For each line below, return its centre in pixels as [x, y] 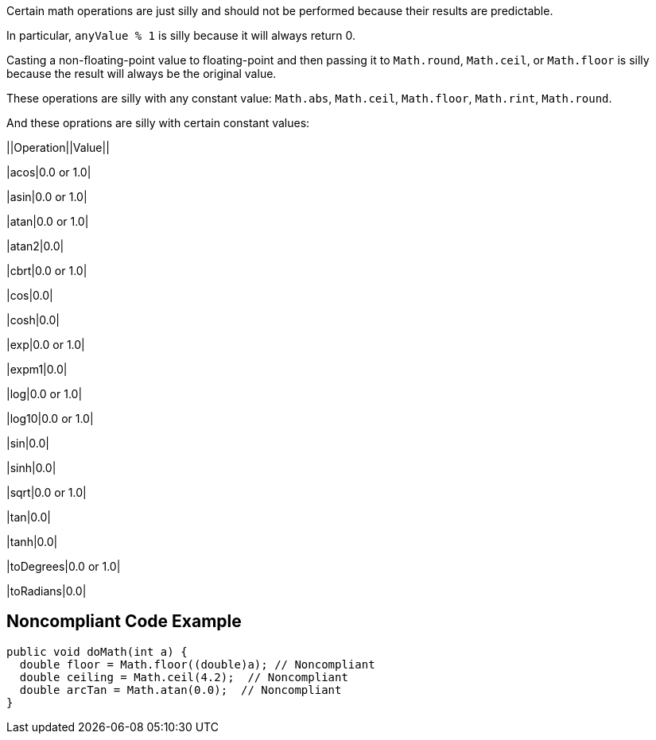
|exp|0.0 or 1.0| [46, 345]
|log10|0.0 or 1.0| [50, 418]
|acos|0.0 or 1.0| [49, 172]
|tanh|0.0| [32, 542]
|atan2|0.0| [35, 246]
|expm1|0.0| [37, 369]
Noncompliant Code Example [124, 622]
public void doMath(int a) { [97, 651]
